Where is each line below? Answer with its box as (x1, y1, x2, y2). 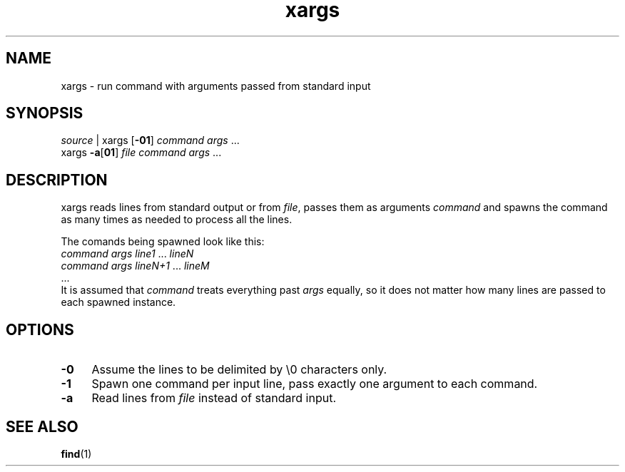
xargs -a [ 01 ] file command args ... (61, 146, 222, 159)
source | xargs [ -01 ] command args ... (61, 134, 240, 147)
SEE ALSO (6, 417, 78, 436)
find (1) (61, 447, 92, 460)
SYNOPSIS (6, 104, 83, 123)
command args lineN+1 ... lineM (61, 260, 210, 272)
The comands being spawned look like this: (61, 235, 265, 248)
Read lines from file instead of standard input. (91, 391, 336, 406)
